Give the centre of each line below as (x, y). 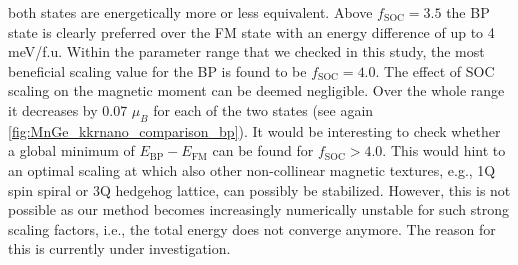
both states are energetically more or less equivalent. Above (190, 12)
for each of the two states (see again (263, 109)
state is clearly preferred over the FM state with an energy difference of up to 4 (251, 31)
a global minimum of (71, 150)
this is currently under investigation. (119, 248)
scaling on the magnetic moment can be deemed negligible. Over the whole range (256, 90)
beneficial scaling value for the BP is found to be (157, 70)
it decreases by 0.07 (68, 109)
